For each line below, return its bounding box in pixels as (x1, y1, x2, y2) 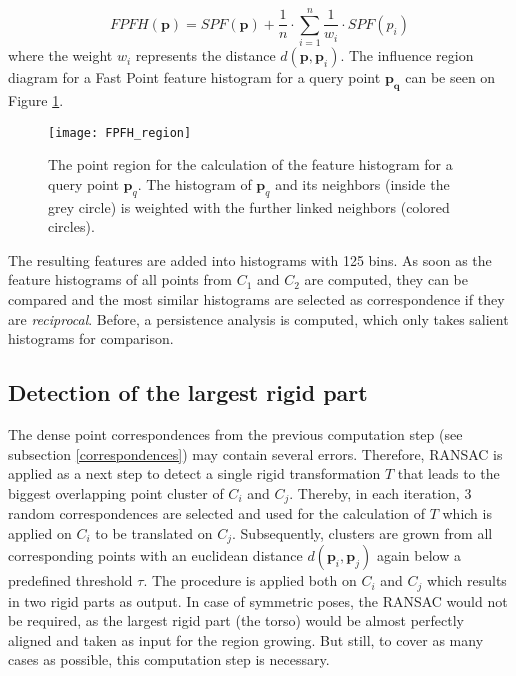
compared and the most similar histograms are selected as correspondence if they (8, 288, 505, 309)
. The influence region (340, 45, 474, 66)
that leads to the (397, 463, 500, 484)
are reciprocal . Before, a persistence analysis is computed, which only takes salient (8, 308, 509, 329)
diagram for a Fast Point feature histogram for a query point (8, 67, 381, 88)
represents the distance (135, 45, 276, 66)
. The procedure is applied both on (143, 570, 357, 591)
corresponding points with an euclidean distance (8, 545, 303, 566)
